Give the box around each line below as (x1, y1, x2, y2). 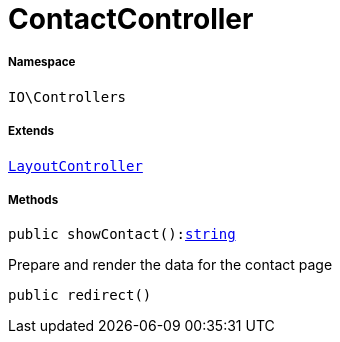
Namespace (8, 55, 76, 70)
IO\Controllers (8, 88, 127, 105)
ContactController (8, 2, 254, 36)
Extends (8, 124, 55, 139)
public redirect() (8, 287, 152, 304)
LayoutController (8, 157, 143, 174)
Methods (8, 192, 59, 207)
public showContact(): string (8, 226, 236, 243)
